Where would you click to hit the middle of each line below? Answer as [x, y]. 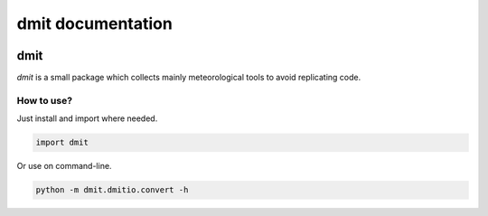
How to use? [44, 100]
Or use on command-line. [64, 166]
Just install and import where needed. [87, 118]
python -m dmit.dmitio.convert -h [112, 190]
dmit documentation [95, 23]
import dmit [62, 143]
